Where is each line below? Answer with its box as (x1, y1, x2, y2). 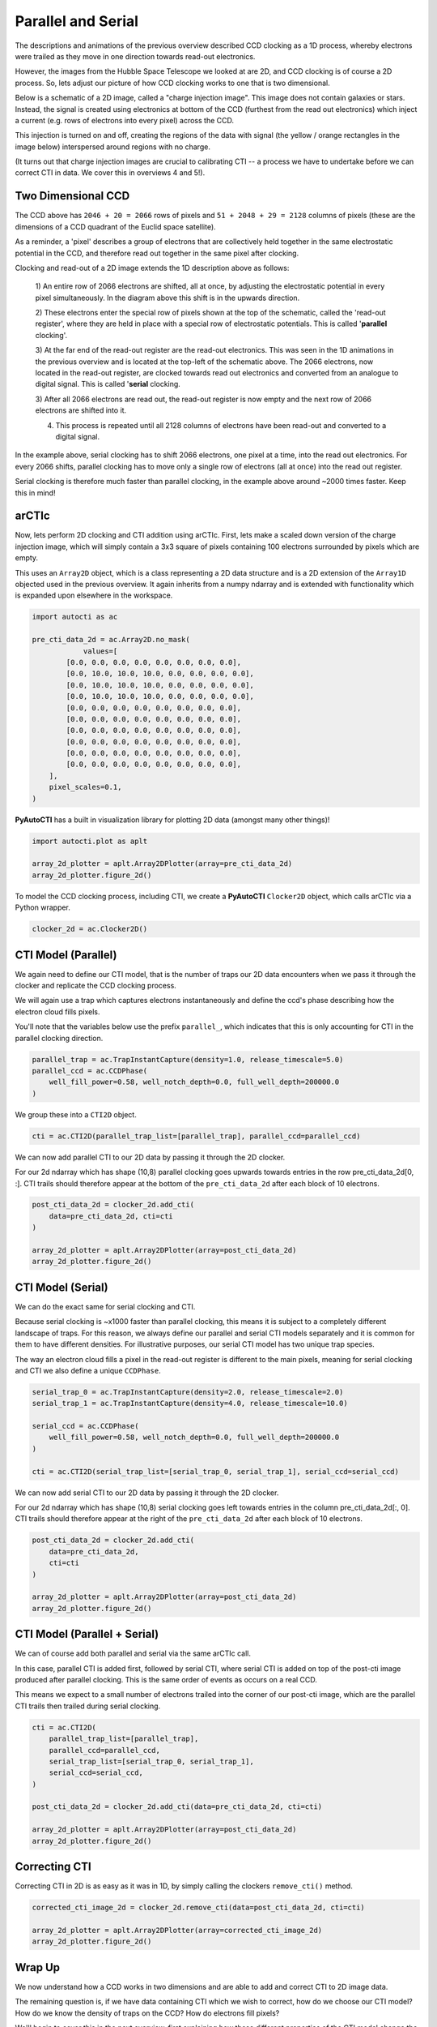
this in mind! (15, 487, 56, 498)
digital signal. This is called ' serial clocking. (35, 379, 181, 389)
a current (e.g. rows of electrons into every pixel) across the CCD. (15, 115, 235, 125)
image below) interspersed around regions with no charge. (15, 142, 210, 152)
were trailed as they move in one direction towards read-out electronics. (15, 51, 256, 61)
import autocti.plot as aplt (32, 836, 148, 846)
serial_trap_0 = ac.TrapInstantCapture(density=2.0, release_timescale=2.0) (32, 1387, 344, 1396)
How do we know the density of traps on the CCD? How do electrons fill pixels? (15, 2008, 280, 2018)
